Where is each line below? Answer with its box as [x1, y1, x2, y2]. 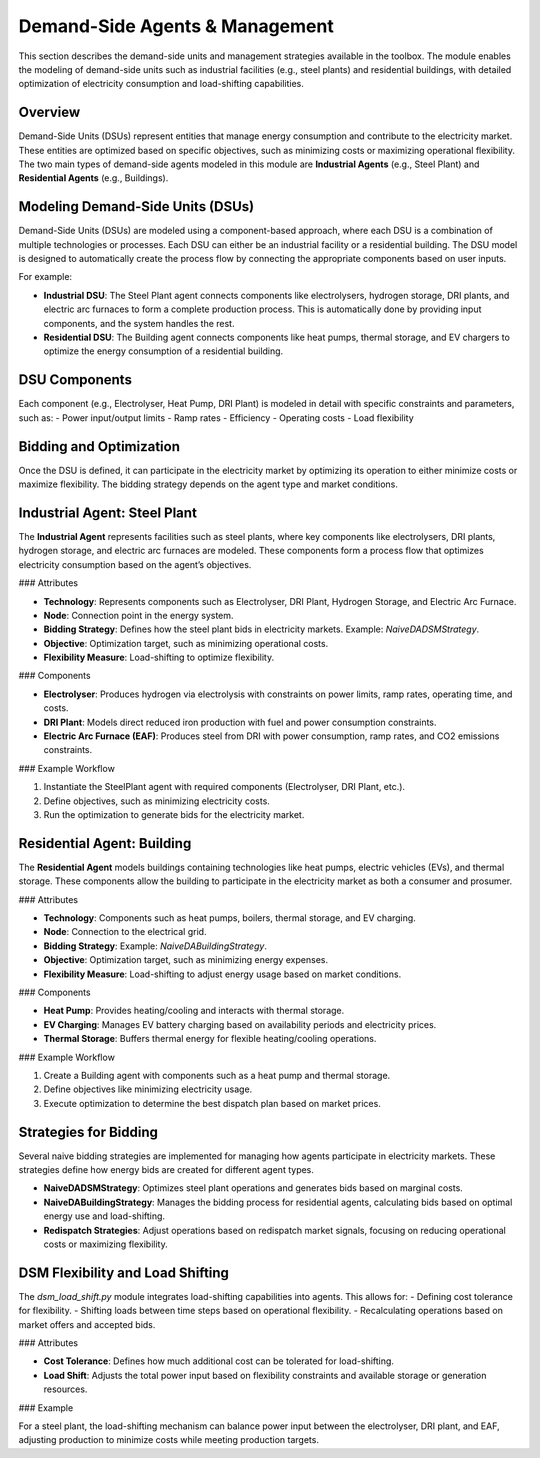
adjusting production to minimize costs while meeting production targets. [18, 1434, 320, 1446]
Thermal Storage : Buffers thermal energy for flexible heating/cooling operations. [43, 1033, 377, 1045]
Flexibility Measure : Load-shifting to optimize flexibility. [43, 651, 275, 664]
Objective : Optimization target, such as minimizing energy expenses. [43, 954, 329, 966]
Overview [18, 104, 81, 121]
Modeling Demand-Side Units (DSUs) [18, 198, 255, 215]
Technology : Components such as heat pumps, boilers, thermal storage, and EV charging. [43, 912, 417, 924]
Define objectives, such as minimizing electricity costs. [43, 795, 270, 807]
